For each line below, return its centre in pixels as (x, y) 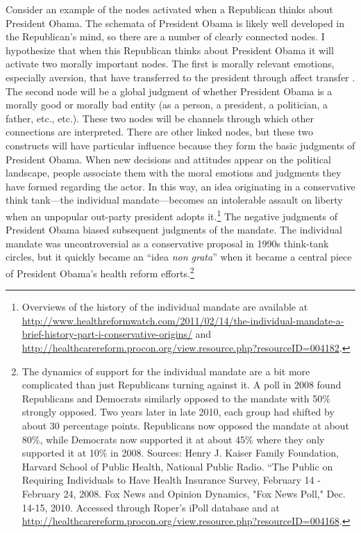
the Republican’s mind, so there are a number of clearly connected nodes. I (165, 36)
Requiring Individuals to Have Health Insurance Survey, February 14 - (171, 480)
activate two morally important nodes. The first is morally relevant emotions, (170, 64)
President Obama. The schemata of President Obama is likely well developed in (175, 23)
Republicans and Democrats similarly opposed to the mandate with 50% (176, 398)
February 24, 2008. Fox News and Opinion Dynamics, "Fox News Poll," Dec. (184, 493)
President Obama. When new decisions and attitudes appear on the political (168, 159)
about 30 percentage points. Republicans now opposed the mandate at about (185, 425)
